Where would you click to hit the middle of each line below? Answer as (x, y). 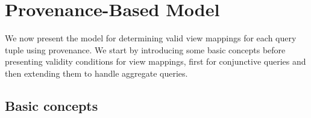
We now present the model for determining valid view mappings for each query (151, 38)
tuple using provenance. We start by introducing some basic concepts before (145, 49)
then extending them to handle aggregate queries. (96, 73)
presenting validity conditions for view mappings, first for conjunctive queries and (155, 61)
